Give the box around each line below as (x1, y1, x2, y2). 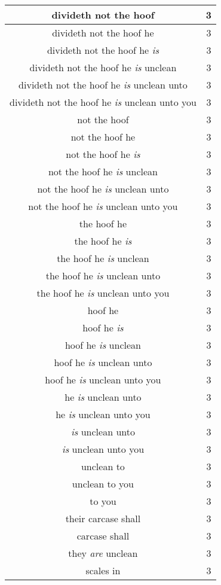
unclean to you (72, 477, 134, 490)
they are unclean (68, 546, 138, 560)
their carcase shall (65, 511, 141, 525)
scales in (85, 563, 121, 577)
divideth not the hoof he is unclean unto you (10, 95, 197, 109)
